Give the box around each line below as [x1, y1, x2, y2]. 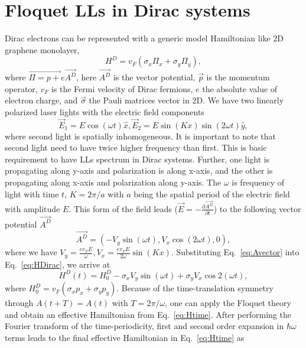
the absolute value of [202, 82, 278, 95]
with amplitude [5, 202, 60, 214]
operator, [5, 82, 38, 95]
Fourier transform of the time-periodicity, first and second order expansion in [5, 320, 284, 332]
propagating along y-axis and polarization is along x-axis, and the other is [5, 164, 273, 177]
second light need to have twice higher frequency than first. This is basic [5, 141, 267, 154]
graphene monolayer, [5, 43, 80, 56]
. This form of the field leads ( [69, 202, 178, 214]
